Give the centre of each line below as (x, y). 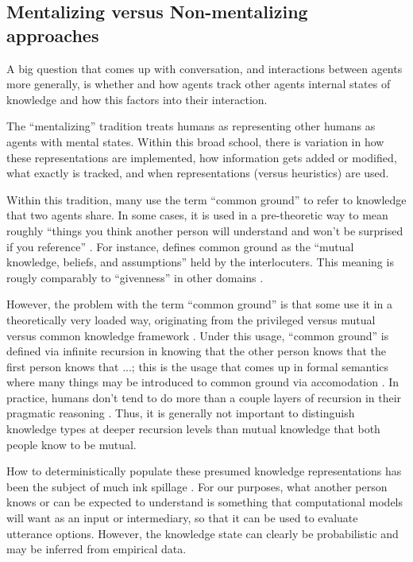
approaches (53, 35)
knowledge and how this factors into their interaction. (137, 99)
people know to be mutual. (71, 444)
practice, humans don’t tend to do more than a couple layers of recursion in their (204, 397)
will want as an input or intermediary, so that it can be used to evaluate (182, 518)
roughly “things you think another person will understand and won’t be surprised (205, 230)
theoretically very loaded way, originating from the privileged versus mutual (191, 319)
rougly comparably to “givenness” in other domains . (135, 277)
